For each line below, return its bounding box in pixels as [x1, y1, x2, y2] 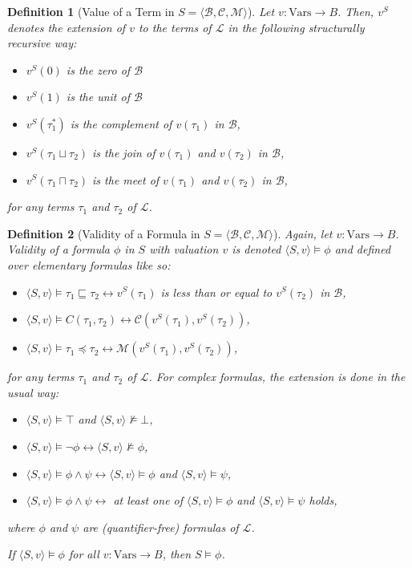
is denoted [232, 241, 281, 258]
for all [68, 546, 99, 562]
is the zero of [66, 61, 131, 78]
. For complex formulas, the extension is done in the [148, 368, 406, 385]
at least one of [113, 492, 184, 509]
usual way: [7, 383, 59, 400]
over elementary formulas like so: [7, 256, 171, 273]
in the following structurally [228, 18, 365, 35]
